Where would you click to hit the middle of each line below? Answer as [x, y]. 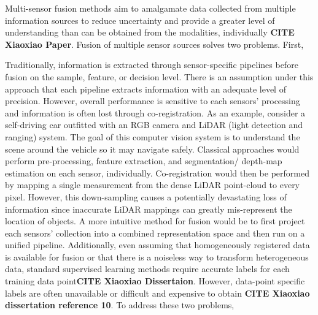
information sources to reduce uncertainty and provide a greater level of [140, 20]
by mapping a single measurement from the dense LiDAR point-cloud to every [153, 185]
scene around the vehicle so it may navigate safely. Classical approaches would [152, 149]
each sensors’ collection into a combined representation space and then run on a [155, 233]
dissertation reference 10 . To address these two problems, [120, 305]
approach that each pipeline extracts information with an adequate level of [145, 89]
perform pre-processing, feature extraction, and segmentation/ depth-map [144, 161]
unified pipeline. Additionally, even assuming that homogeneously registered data [157, 245]
